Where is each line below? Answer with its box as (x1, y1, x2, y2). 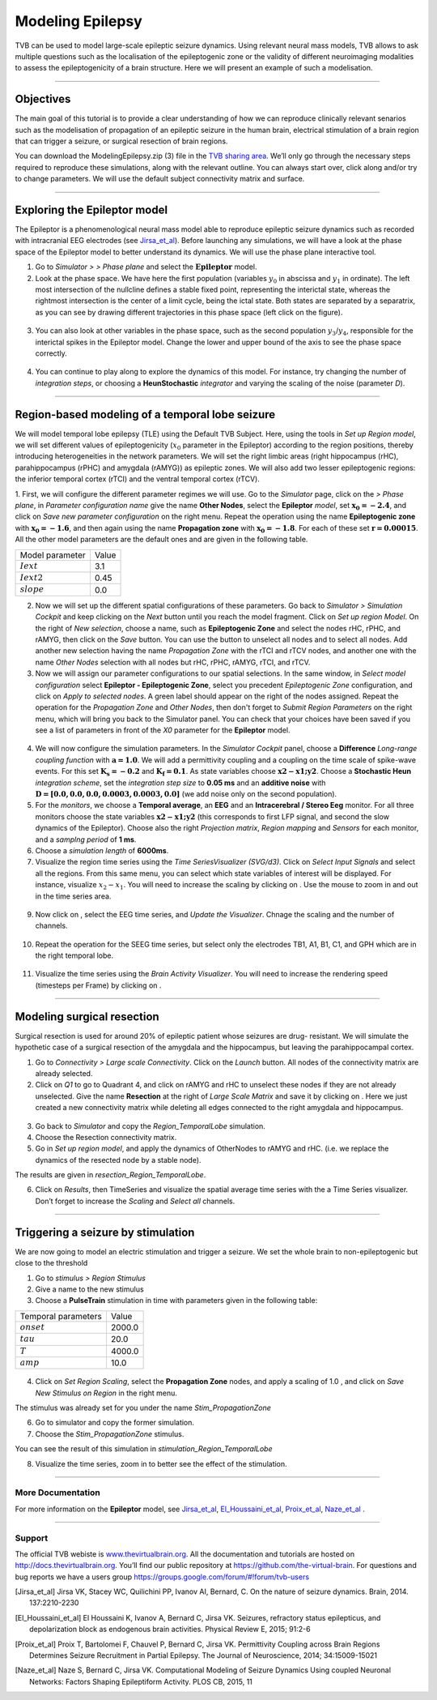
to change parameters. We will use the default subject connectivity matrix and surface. (15, 174, 305, 184)
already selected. (35, 1068, 93, 1078)
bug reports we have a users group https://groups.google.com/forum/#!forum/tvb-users (15, 1572, 310, 1582)
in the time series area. (35, 891, 112, 901)
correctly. (35, 348, 68, 358)
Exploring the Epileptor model (15, 203, 168, 216)
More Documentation (15, 1487, 100, 1498)
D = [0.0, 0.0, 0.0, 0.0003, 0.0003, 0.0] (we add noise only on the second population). (35, 789, 337, 799)
